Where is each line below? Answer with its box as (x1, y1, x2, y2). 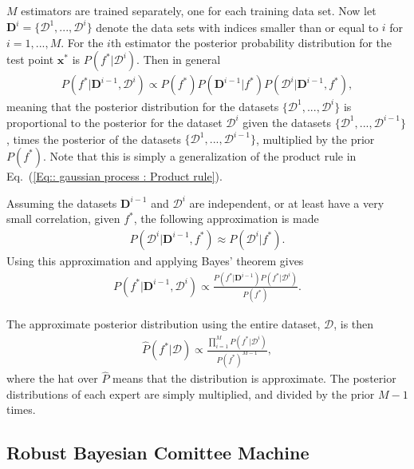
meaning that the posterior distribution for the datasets (6, 97, 279, 114)
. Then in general (136, 51, 221, 68)
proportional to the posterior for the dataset (6, 113, 223, 130)
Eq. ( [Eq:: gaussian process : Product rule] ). (6, 167, 223, 184)
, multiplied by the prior (256, 130, 375, 146)
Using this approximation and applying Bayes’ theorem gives (6, 252, 304, 268)
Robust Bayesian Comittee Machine (6, 440, 310, 465)
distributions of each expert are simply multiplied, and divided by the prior (6, 385, 375, 402)
